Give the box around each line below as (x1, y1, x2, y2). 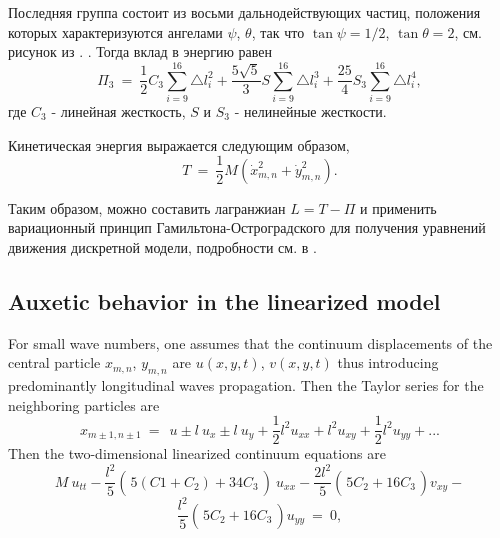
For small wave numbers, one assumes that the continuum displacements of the (8, 332, 493, 353)
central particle (8, 352, 101, 373)
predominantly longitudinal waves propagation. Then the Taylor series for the (8, 374, 484, 395)
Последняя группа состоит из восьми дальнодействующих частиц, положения (8, 2, 481, 22)
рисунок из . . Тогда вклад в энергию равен (8, 41, 273, 62)
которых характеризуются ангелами (8, 21, 223, 42)
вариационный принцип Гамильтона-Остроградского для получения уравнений (8, 217, 486, 238)
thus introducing (337, 352, 439, 373)
